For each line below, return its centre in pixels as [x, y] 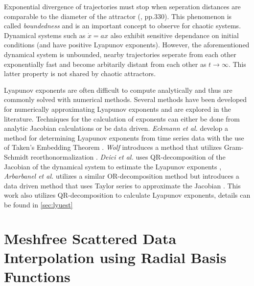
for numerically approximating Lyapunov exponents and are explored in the [117, 109]
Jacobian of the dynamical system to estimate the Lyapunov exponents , [113, 166]
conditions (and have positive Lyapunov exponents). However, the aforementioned [127, 45]
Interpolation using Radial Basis [115, 257]
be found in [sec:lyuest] [38, 204]
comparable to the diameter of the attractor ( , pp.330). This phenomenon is [118, 16]
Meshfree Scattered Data [90, 238]
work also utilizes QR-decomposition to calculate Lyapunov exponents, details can [127, 195]
